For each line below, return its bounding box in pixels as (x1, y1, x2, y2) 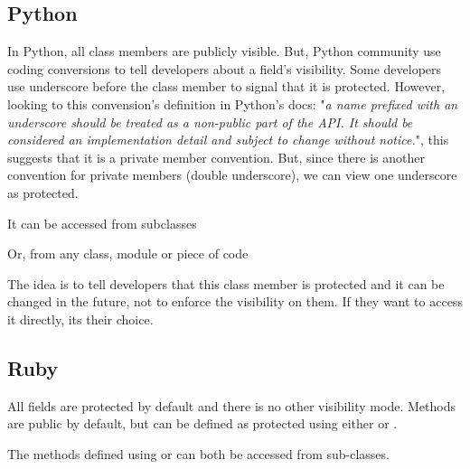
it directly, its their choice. (7, 309, 154, 328)
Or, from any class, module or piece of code (7, 244, 249, 263)
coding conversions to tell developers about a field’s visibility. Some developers (7, 59, 442, 78)
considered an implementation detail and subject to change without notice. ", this (7, 130, 449, 149)
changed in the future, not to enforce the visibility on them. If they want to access (7, 292, 463, 311)
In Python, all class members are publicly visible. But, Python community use (7, 42, 441, 61)
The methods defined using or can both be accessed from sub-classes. (7, 444, 390, 463)
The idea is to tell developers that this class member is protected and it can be (7, 274, 445, 293)
